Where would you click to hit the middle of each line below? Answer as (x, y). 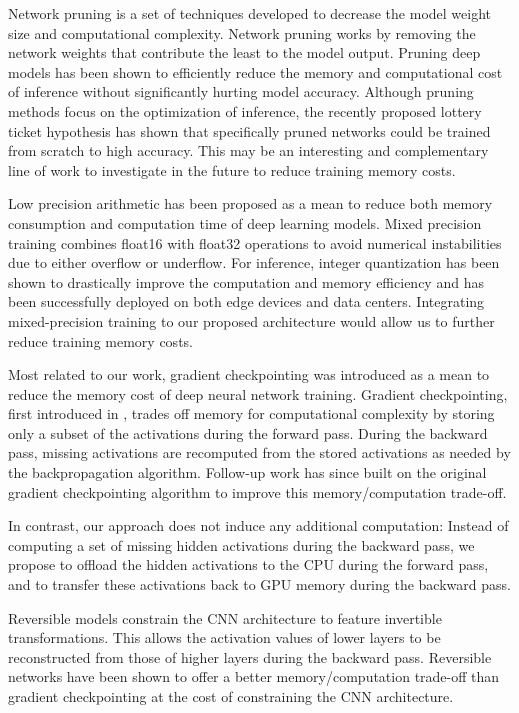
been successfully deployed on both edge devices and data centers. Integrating (246, 301)
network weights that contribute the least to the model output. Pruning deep (244, 52)
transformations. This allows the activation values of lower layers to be (224, 637)
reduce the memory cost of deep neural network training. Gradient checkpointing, (258, 393)
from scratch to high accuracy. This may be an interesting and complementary (248, 150)
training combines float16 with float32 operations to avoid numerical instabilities (255, 242)
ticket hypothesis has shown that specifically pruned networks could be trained (249, 130)
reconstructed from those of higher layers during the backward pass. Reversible (250, 656)
